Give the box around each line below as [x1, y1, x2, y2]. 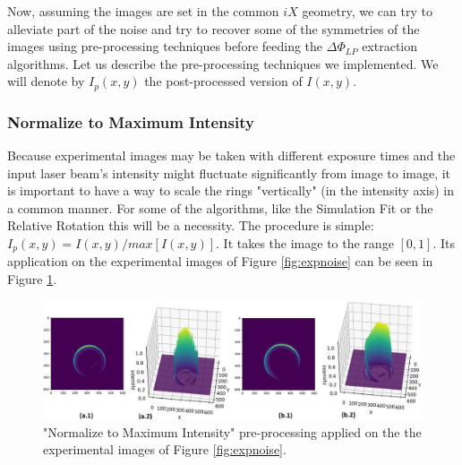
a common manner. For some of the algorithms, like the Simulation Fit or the [7, 198, 433, 217]
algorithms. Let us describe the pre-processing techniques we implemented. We [7, 54, 439, 73]
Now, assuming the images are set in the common [7, 2, 279, 20]
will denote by [7, 72, 85, 90]
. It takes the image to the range [216, 234, 394, 253]
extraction [362, 37, 418, 56]
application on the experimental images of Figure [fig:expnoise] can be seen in [7, 252, 433, 271]
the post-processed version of [144, 72, 303, 90]
